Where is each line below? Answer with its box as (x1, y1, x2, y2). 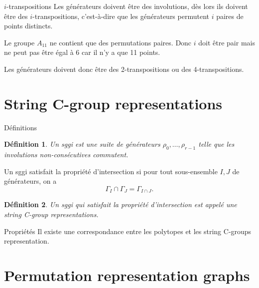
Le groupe (4, 37, 35, 47)
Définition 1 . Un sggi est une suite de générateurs (4, 139, 160, 149)
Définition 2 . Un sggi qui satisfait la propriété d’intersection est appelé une (4, 199, 237, 210)
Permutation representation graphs (4, 265, 250, 285)
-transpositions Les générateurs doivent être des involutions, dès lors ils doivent (6, 1, 248, 11)
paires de (216, 10, 244, 21)
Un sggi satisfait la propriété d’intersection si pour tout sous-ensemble (4, 166, 218, 176)
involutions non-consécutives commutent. (4, 149, 129, 160)
